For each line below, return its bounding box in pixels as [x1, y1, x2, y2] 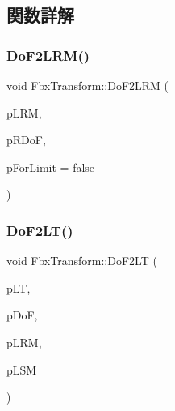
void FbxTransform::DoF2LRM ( [6, 77, 169, 93]
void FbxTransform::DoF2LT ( [6, 252, 157, 269]
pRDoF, [6, 131, 46, 148]
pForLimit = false [6, 158, 95, 175]
